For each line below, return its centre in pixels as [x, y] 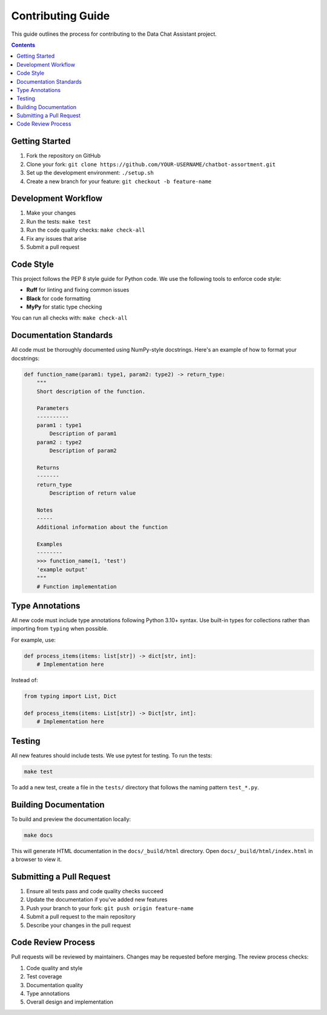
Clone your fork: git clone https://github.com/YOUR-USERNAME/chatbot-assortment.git [151, 164]
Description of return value [93, 493]
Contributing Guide [61, 16]
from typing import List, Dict [71, 696]
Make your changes [51, 213]
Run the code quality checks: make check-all [86, 230]
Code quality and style [54, 968]
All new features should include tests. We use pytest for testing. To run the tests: [112, 755]
